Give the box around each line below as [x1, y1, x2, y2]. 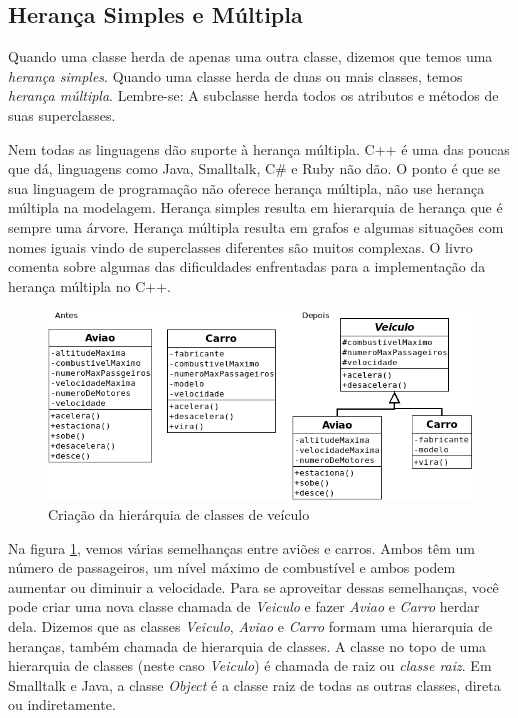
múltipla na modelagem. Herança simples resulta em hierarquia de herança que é [8, 197, 503, 218]
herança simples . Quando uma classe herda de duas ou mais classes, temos [8, 65, 463, 86]
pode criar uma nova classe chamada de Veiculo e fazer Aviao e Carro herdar [8, 596, 480, 617]
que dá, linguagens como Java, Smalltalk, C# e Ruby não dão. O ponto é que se [8, 158, 501, 179]
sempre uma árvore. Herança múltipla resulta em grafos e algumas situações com [8, 216, 504, 237]
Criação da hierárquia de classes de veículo [48, 503, 310, 524]
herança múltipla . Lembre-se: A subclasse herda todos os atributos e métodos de [8, 85, 499, 106]
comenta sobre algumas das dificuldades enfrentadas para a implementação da [8, 256, 486, 277]
